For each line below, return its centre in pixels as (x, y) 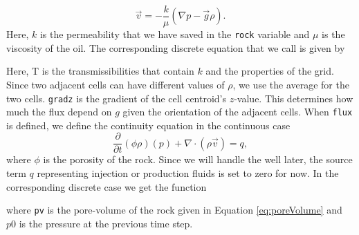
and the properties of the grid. (270, 71)
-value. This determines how (294, 98)
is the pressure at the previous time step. (106, 223)
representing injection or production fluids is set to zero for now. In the (188, 173)
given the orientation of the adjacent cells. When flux (238, 112)
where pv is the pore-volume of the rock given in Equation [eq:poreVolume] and (174, 210)
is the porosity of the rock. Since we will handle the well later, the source (198, 159)
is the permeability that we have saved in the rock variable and (175, 34)
